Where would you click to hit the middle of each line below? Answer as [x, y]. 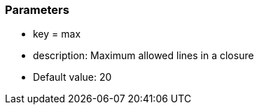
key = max [57, 34]
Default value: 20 [72, 77]
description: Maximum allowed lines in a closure [143, 56]
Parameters [37, 10]
